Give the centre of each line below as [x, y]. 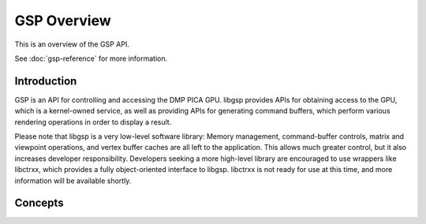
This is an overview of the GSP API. [72, 44]
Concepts [39, 203]
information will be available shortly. [73, 181]
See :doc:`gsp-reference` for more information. [91, 58]
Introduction [46, 81]
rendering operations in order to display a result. [93, 121]
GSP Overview [63, 21]
